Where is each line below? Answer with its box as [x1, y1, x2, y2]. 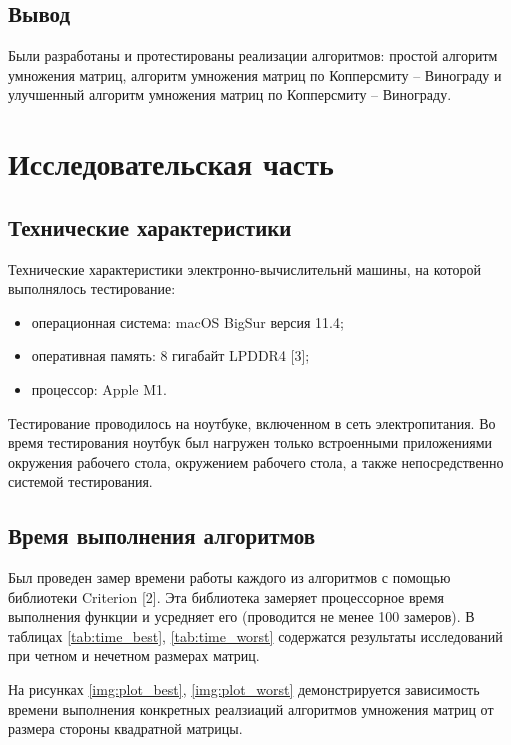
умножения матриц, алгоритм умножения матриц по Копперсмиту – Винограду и [8, 64, 502, 85]
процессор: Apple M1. [31, 378, 167, 399]
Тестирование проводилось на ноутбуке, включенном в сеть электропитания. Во [8, 412, 496, 433]
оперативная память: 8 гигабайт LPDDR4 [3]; [31, 345, 310, 366]
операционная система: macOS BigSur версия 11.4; [31, 311, 344, 332]
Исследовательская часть [8, 143, 334, 184]
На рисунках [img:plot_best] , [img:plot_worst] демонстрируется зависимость [8, 679, 480, 700]
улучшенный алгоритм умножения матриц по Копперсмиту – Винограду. [8, 84, 452, 105]
